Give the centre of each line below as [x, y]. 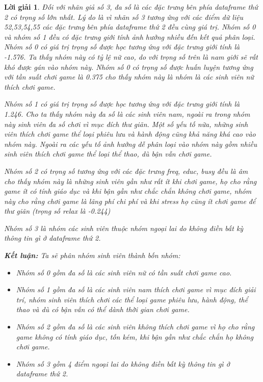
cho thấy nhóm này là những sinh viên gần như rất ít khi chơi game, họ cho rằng [130, 181]
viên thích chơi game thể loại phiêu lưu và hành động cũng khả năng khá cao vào [130, 134]
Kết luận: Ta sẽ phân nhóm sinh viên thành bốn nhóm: [92, 255]
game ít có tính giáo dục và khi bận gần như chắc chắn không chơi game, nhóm [128, 191]
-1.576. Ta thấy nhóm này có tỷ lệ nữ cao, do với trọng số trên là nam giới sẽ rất [131, 56]
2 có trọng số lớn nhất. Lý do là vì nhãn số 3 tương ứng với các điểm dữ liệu [124, 17]
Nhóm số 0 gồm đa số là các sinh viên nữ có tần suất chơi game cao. [124, 272]
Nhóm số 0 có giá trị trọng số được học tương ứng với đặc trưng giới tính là [122, 47]
